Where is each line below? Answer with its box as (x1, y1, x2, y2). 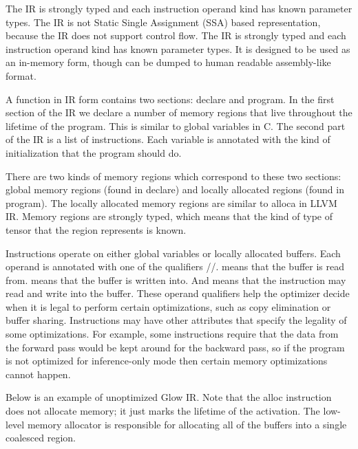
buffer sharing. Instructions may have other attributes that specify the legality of (6, 313, 347, 327)
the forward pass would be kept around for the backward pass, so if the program (6, 340, 345, 354)
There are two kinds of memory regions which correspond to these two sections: (6, 168, 341, 183)
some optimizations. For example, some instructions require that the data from (6, 327, 339, 341)
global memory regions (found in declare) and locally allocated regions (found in (6, 182, 344, 197)
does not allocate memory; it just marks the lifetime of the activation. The (6, 404, 320, 418)
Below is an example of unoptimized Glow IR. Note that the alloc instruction (6, 390, 332, 404)
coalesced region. (6, 430, 76, 445)
